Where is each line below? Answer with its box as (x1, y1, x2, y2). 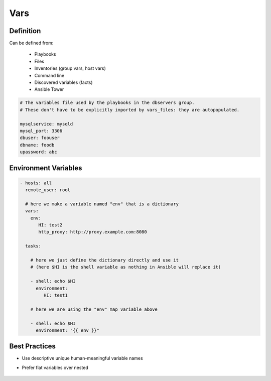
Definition (9, 27, 41, 35)
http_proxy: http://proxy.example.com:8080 (38, 229, 148, 235)
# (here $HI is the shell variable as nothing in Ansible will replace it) (30, 264, 221, 270)
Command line (34, 72, 65, 78)
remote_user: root (25, 187, 70, 193)
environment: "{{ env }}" (36, 327, 100, 333)
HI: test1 (43, 292, 68, 298)
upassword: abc (20, 149, 57, 155)
